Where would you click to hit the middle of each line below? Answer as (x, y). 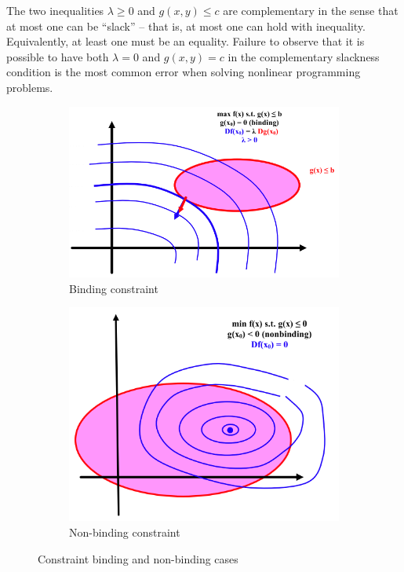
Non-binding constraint (125, 532)
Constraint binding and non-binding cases (138, 558)
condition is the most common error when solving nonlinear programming (184, 72)
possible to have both (58, 56)
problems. (30, 87)
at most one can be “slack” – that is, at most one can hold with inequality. (186, 26)
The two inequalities (55, 10)
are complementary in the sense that (311, 10)
